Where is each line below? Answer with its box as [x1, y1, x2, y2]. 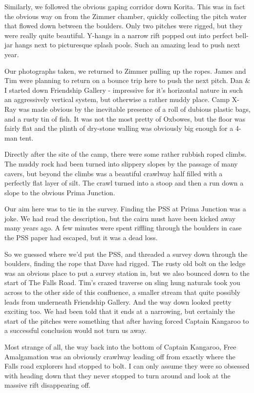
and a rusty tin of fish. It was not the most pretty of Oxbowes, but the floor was [4, 113, 245, 124]
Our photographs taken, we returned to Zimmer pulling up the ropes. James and [4, 65, 246, 76]
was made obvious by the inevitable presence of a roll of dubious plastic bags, [18, 103, 251, 114]
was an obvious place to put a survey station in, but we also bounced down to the [4, 268, 250, 278]
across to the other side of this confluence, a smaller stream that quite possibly [4, 287, 240, 297]
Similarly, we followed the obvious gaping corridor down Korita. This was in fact [4, 1, 245, 11]
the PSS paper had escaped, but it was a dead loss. [4, 232, 158, 243]
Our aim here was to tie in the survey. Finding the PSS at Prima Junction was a [4, 204, 246, 214]
